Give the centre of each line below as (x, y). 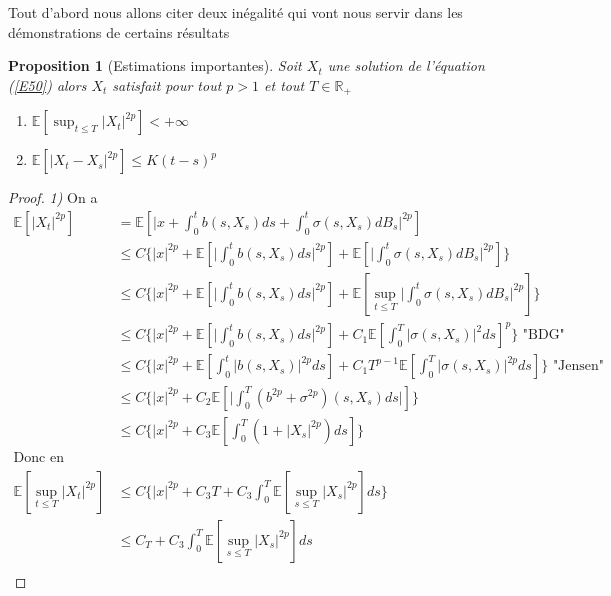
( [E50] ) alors (47, 84)
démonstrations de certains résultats (119, 31)
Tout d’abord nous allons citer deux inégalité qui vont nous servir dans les (235, 12)
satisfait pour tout (167, 84)
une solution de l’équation (406, 65)
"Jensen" (578, 366)
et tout (284, 84)
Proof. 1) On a (53, 197)
